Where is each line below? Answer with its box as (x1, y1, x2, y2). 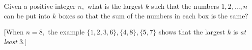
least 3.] (4, 36, 27, 46)
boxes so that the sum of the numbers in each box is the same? (58, 10, 248, 20)
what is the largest (87, 1, 143, 11)
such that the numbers (151, 1, 219, 11)
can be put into (4, 10, 51, 20)
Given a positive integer (4, 1, 76, 11)
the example (48, 27, 84, 37)
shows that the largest (158, 27, 225, 37)
